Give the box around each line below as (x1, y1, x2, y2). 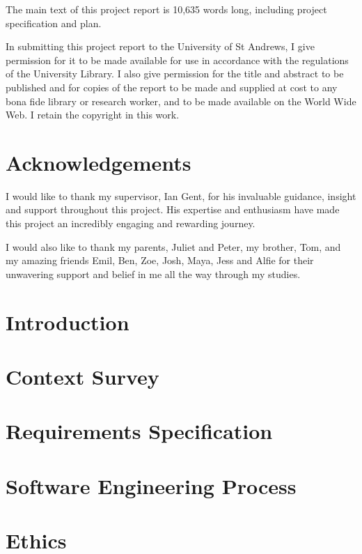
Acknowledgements (6, 148, 191, 176)
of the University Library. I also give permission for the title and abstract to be (6, 66, 344, 81)
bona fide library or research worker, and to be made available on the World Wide (6, 93, 356, 108)
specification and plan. (6, 15, 102, 30)
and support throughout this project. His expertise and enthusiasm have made (6, 202, 340, 217)
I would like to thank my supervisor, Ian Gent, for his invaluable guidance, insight (6, 188, 356, 203)
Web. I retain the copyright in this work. (6, 107, 180, 122)
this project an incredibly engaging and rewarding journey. (6, 216, 255, 231)
